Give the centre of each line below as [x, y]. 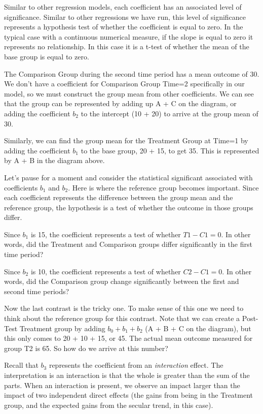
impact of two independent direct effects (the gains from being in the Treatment [129, 395]
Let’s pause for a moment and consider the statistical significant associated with [128, 177]
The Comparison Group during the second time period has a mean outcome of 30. [132, 73]
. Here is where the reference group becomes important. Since [163, 187]
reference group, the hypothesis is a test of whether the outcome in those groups [129, 207]
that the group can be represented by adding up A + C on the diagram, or [120, 103]
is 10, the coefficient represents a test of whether [106, 271]
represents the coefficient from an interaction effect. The [136, 365]
